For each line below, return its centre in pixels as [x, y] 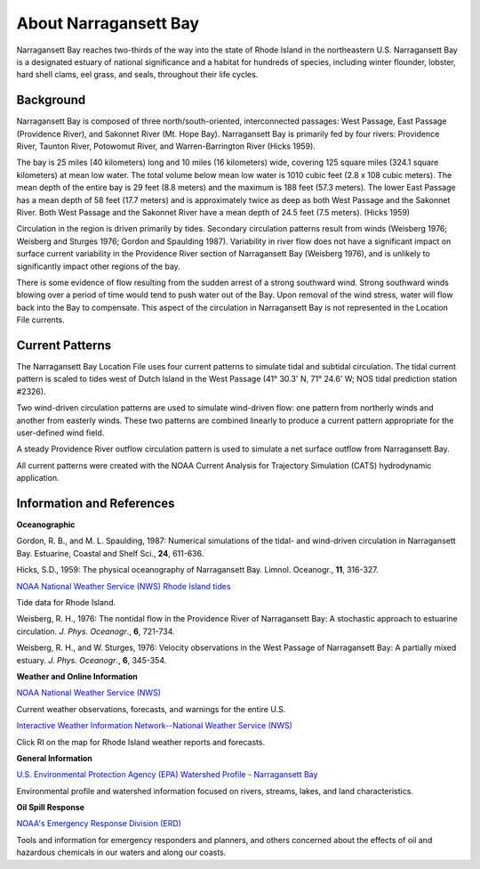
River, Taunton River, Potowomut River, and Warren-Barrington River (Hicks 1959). [166, 146]
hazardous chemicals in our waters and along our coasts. [121, 853]
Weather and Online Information [77, 676]
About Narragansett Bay [108, 23]
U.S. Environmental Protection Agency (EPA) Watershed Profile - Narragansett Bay [167, 775]
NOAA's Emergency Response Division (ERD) [99, 824]
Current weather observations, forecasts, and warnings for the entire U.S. [151, 709]
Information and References [96, 503]
